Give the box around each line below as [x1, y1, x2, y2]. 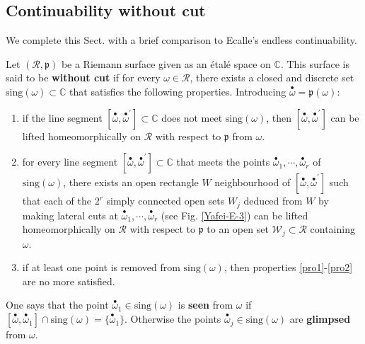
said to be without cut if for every [6, 70, 161, 85]
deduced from [243, 193, 303, 208]
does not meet [161, 110, 223, 125]
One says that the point [6, 297, 109, 312]
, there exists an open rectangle [63, 175, 199, 190]
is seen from [178, 297, 233, 312]
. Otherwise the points [124, 311, 221, 326]
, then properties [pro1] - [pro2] [224, 260, 353, 275]
